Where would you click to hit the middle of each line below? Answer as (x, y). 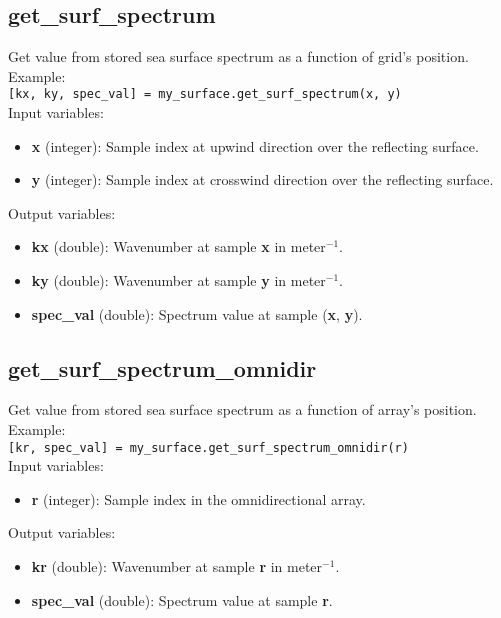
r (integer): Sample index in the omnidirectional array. (198, 498)
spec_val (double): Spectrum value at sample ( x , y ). (197, 313)
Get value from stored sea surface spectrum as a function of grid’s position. (238, 56)
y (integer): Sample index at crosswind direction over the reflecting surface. (262, 179)
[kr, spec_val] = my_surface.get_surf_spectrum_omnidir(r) (208, 447)
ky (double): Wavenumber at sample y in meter (178, 280)
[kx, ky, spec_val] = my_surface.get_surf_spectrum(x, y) (205, 94)
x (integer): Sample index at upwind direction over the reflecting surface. (255, 145)
